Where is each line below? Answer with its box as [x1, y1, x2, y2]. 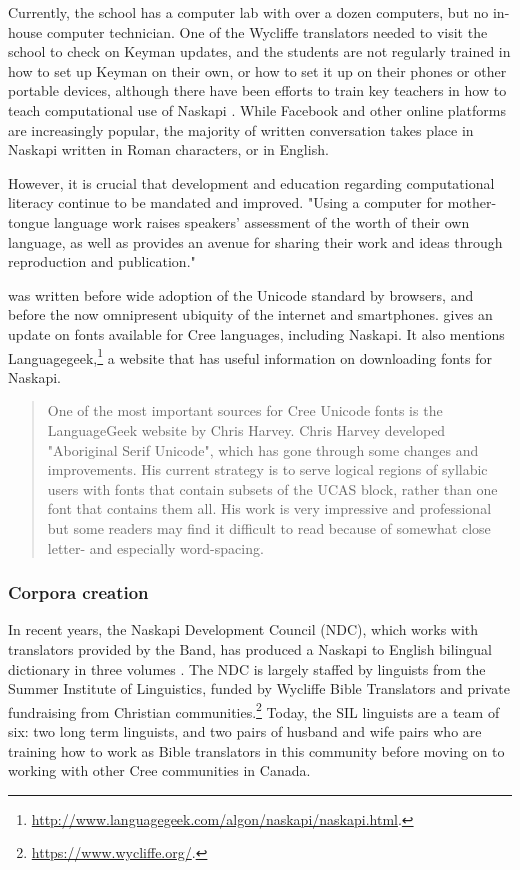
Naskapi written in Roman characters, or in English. [8, 139, 329, 160]
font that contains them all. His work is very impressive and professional [47, 498, 492, 519]
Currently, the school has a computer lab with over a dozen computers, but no [8, 2, 489, 22]
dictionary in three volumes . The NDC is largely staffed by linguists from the [8, 658, 486, 679]
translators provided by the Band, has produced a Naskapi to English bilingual [8, 638, 493, 659]
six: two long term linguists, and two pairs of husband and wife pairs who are [8, 720, 482, 741]
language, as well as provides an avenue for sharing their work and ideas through [8, 231, 503, 252]
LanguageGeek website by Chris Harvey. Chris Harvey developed [47, 419, 446, 440]
